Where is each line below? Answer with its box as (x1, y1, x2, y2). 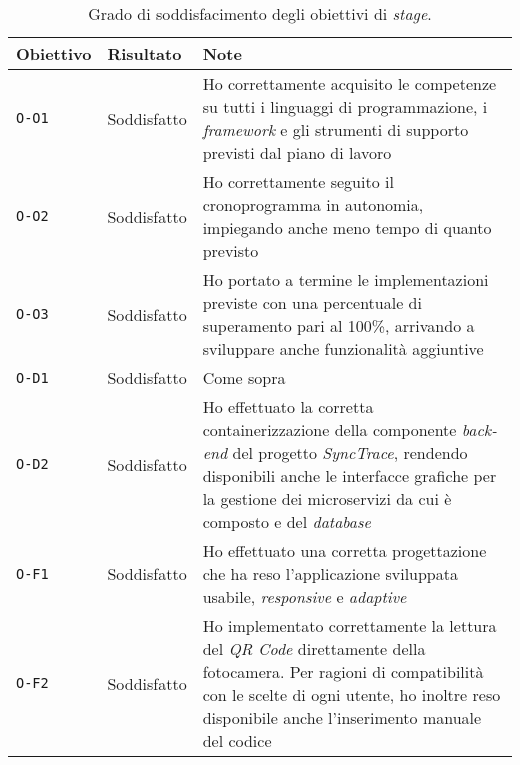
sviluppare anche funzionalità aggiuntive (202, 337, 484, 360)
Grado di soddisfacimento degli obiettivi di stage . (88, 2, 432, 25)
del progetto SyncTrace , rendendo (232, 441, 468, 464)
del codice (202, 729, 272, 752)
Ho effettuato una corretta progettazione (202, 539, 487, 562)
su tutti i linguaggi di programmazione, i (202, 95, 488, 118)
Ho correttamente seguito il (202, 170, 394, 193)
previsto (202, 239, 259, 262)
